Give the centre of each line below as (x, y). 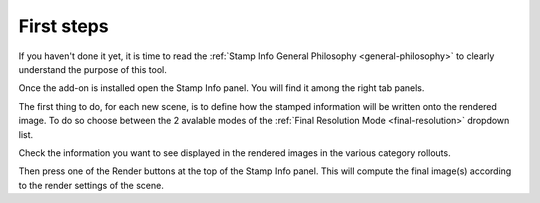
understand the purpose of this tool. (92, 69)
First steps (63, 26)
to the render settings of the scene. (91, 185)
